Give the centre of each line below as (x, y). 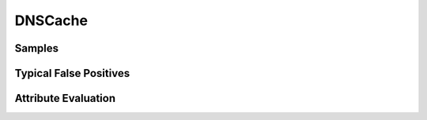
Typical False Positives (72, 73)
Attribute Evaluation (65, 98)
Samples (37, 48)
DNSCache (51, 20)
